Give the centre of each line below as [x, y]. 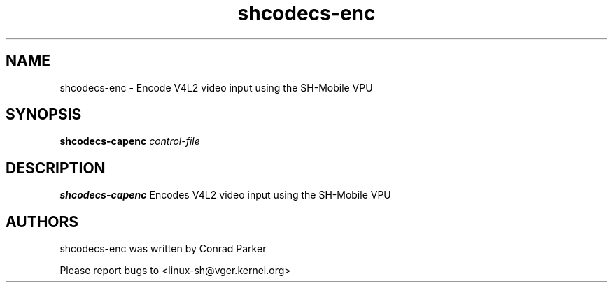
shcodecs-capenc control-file [130, 141]
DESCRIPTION [56, 168]
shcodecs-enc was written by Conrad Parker [163, 249]
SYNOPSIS [44, 115]
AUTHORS [42, 222]
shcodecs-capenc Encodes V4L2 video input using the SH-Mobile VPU [225, 195]
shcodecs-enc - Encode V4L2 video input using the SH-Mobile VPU [216, 87]
